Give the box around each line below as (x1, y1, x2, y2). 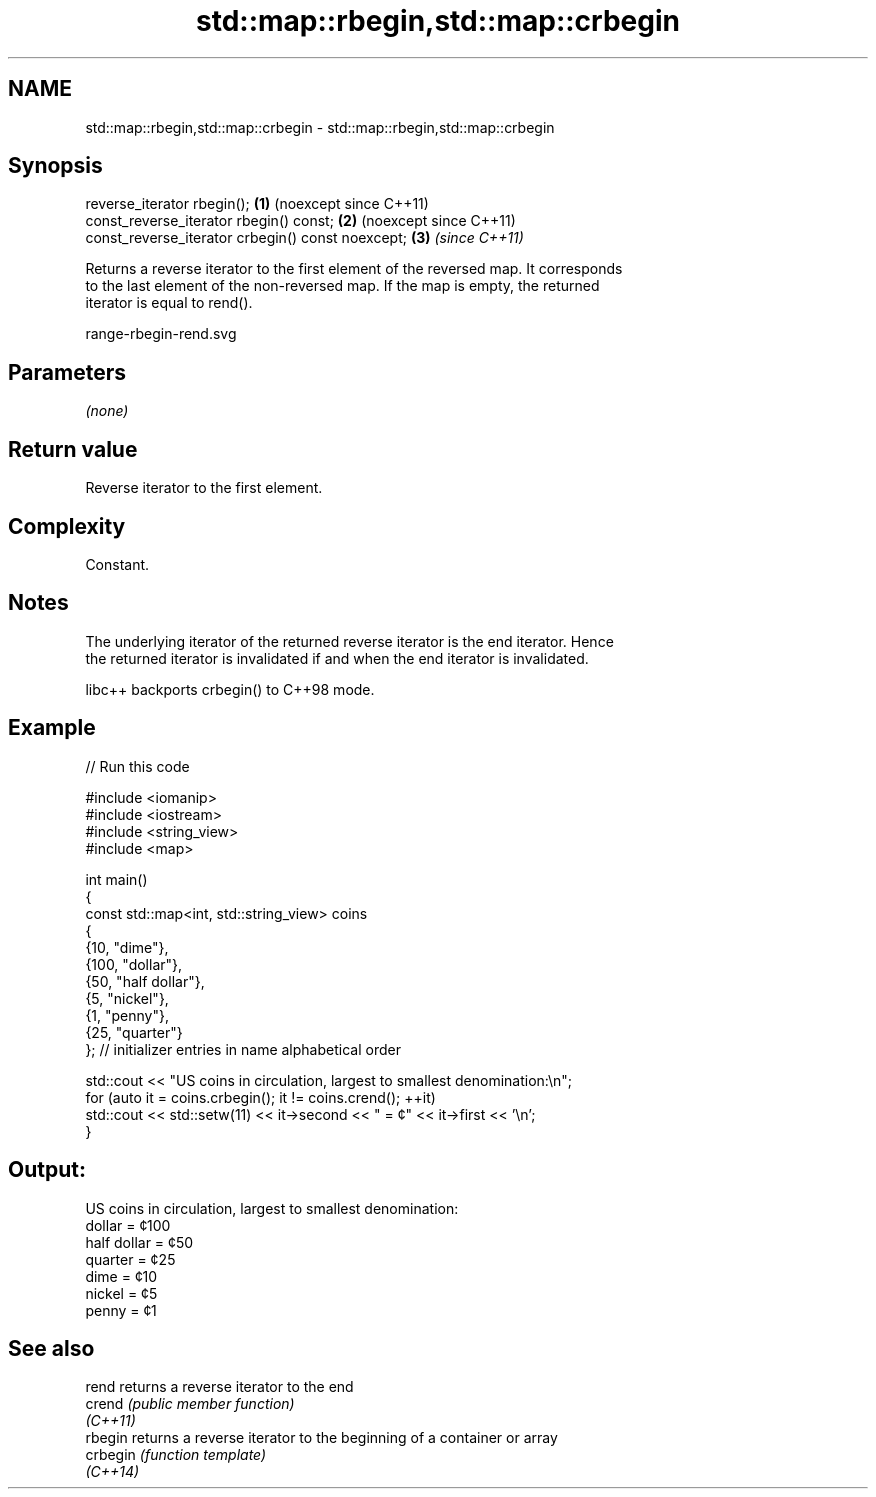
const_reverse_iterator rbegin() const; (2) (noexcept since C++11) (85, 212, 516, 230)
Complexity (8, 513, 126, 539)
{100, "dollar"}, (85, 955, 183, 973)
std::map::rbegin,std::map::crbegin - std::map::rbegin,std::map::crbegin (85, 118, 555, 136)
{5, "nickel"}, (85, 989, 169, 1007)
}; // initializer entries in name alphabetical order (85, 1040, 401, 1058)
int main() (85, 870, 148, 888)
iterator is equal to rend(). (85, 294, 253, 312)
